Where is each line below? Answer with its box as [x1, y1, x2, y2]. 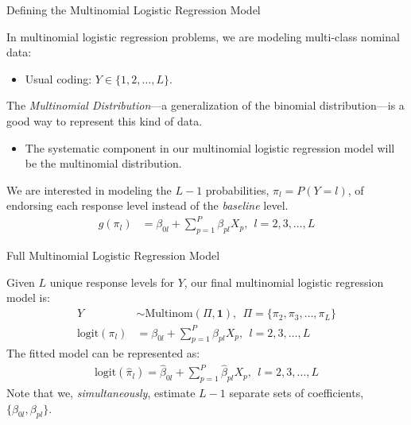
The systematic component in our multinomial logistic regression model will [25, 139, 395, 156]
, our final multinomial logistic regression [184, 273, 384, 290]
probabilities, [205, 181, 269, 198]
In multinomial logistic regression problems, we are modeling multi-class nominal [6, 28, 400, 44]
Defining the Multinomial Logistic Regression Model [6, 2, 261, 17]
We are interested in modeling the [6, 181, 172, 198]
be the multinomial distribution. [25, 155, 182, 172]
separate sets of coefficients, [229, 384, 364, 401]
